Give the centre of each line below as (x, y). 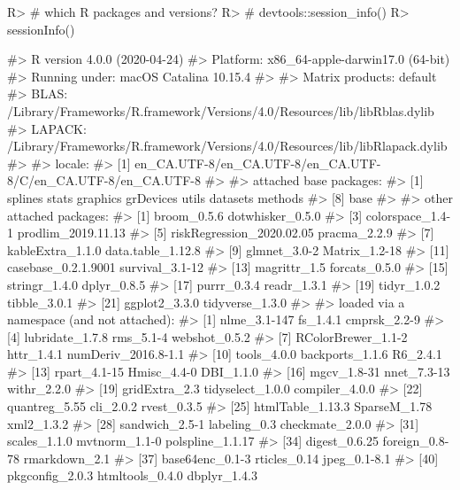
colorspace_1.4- (408, 215)
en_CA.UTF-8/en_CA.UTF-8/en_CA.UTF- (258, 163)
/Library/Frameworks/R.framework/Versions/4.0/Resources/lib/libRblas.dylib (221, 110)
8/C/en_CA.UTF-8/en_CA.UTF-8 (104, 180)
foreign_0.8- (416, 441)
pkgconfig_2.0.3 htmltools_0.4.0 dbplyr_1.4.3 (132, 475)
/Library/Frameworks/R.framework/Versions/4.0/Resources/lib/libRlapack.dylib (227, 146)
